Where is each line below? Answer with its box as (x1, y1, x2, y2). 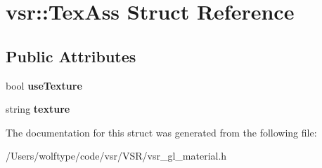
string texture (6, 101, 70, 116)
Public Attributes (6, 45, 136, 66)
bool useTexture (6, 78, 82, 92)
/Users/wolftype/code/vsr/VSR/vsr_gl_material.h (6, 148, 227, 163)
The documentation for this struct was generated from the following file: (6, 125, 317, 139)
